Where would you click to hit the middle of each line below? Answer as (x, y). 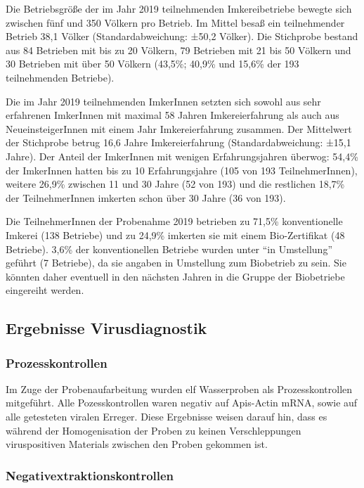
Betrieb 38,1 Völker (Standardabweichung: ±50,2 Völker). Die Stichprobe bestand (182, 36)
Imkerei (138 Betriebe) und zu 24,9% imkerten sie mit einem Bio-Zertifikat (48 (175, 235)
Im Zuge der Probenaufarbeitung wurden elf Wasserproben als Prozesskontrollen (179, 389)
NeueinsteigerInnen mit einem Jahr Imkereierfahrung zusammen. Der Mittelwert (179, 128)
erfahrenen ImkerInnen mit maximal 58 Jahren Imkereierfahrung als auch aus (173, 115)
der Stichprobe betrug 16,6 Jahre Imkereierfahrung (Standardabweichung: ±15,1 (178, 142)
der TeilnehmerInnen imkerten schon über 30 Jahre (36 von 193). (146, 197)
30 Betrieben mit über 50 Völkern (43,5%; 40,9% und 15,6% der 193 (152, 64)
